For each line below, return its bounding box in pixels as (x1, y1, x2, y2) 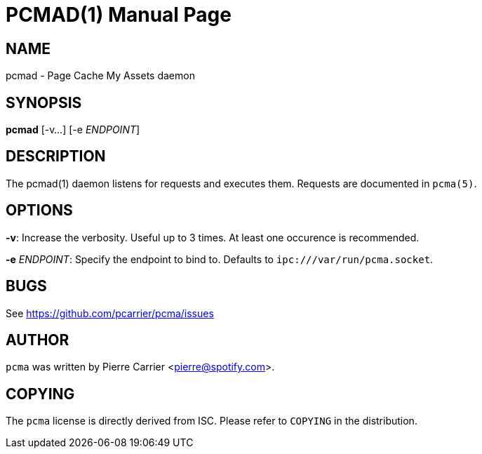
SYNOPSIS (6, 93, 82, 112)
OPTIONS (6, 201, 73, 220)
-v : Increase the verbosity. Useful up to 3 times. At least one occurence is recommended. (6, 231, 420, 243)
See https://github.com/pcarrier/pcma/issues (6, 307, 214, 319)
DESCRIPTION (6, 147, 106, 166)
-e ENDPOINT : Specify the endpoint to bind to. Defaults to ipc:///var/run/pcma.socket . (6, 253, 434, 265)
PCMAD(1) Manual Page (6, 3, 232, 27)
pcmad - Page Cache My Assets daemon (6, 69, 195, 82)
